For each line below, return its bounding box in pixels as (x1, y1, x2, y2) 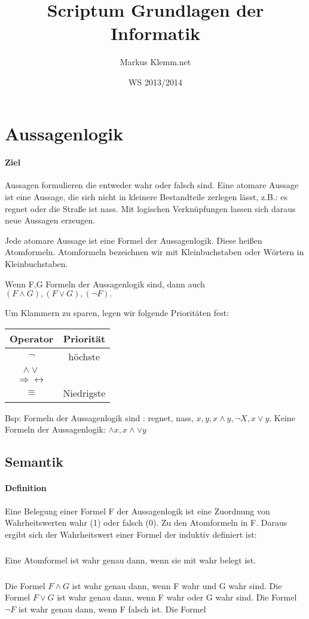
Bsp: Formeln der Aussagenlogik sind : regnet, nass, (5, 411, 194, 424)
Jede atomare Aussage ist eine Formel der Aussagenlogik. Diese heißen (5, 234, 262, 246)
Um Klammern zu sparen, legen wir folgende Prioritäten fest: (5, 307, 230, 319)
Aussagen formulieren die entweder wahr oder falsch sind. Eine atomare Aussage (5, 179, 299, 191)
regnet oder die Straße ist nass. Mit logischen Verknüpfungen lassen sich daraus (5, 202, 296, 214)
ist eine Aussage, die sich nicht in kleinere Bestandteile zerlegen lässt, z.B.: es (5, 191, 288, 203)
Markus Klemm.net (120, 56, 191, 68)
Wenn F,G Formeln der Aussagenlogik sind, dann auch (5, 277, 205, 290)
